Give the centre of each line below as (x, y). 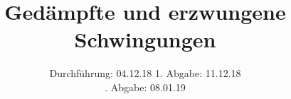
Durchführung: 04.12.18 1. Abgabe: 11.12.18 (145, 73)
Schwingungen (145, 39)
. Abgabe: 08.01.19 (145, 87)
